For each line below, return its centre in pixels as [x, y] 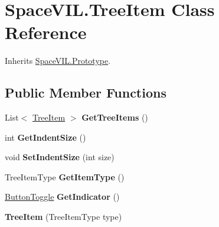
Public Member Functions [86, 93]
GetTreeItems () [115, 117]
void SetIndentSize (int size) [60, 157]
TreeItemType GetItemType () [65, 176]
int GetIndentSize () [45, 137]
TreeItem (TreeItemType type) [63, 217]
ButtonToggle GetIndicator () [62, 197]
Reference [46, 32]
